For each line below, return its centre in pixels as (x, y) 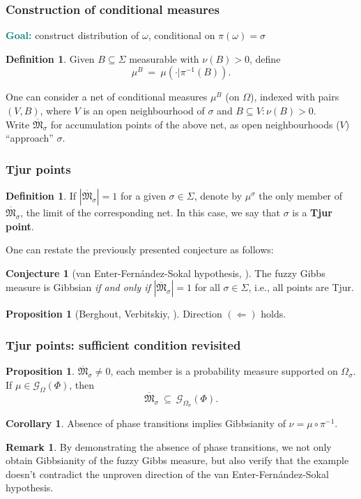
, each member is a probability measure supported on (224, 371)
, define (265, 58)
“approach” (30, 138)
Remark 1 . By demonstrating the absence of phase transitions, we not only (169, 446)
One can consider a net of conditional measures (107, 97)
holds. (274, 314)
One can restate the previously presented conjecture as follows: (140, 249)
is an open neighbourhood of (144, 110)
